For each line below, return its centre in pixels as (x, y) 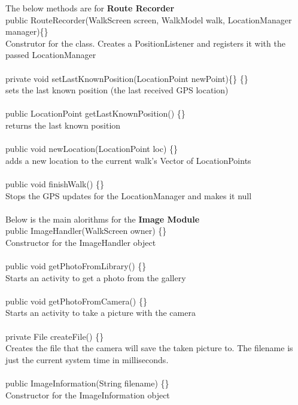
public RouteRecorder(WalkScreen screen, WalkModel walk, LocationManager (149, 19)
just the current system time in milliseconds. (87, 359)
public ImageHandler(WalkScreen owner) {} (86, 231)
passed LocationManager (51, 55)
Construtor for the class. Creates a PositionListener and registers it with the (145, 43)
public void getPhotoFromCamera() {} (76, 301)
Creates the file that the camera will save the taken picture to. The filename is (149, 348)
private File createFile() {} (55, 336)
